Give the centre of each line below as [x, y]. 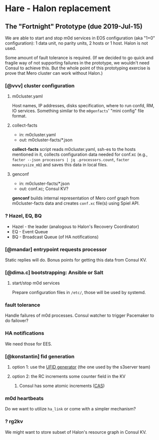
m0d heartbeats [24, 398]
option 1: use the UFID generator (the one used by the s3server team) [81, 367]
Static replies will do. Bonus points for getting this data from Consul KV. [76, 260]
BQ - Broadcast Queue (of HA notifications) [55, 237]
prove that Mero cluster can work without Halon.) [54, 73]
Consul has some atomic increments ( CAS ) [62, 386]
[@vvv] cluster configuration [40, 85]
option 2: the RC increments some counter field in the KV [69, 376]
